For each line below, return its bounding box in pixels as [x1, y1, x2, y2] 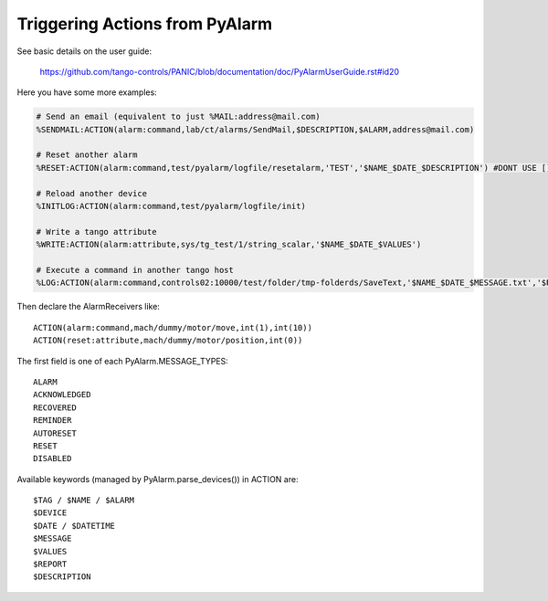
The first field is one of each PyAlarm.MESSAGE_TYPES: [16, 355, 228, 366]
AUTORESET [33, 427, 77, 438]
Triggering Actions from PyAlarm [16, 14, 273, 34]
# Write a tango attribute [36, 227, 157, 237]
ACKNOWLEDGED [33, 389, 91, 400]
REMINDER [33, 416, 72, 426]
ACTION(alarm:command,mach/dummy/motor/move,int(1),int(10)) [33, 322, 312, 332]
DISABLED [33, 453, 72, 464]
